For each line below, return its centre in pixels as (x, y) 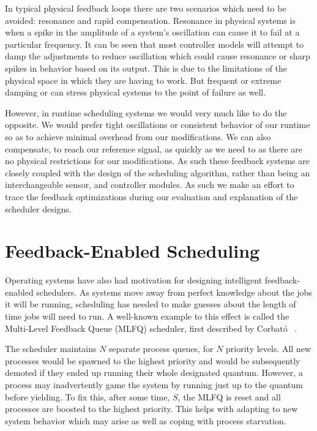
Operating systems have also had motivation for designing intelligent (134, 280)
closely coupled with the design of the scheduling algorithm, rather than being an (158, 172)
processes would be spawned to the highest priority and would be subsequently (153, 360)
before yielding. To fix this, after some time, (88, 396)
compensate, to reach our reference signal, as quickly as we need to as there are (154, 148)
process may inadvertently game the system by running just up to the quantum (154, 384)
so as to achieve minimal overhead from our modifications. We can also (138, 136)
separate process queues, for (161, 349)
